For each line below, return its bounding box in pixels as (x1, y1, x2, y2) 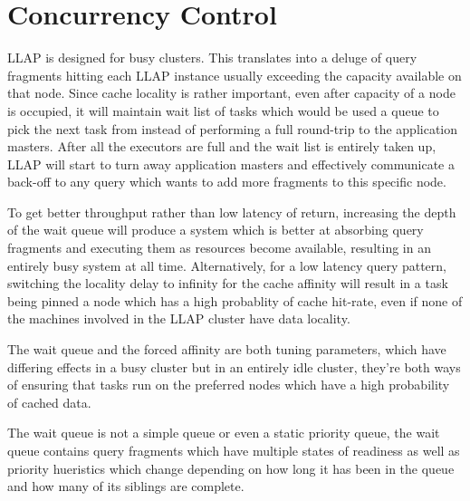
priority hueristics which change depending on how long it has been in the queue (7, 458, 455, 477)
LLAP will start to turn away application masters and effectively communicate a (7, 154, 456, 173)
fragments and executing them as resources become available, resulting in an (7, 238, 431, 257)
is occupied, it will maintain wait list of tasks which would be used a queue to (7, 101, 439, 120)
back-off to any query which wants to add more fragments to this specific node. (7, 172, 446, 191)
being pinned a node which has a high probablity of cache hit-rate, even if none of (7, 291, 463, 310)
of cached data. (7, 392, 91, 411)
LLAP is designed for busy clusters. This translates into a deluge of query (7, 48, 417, 67)
